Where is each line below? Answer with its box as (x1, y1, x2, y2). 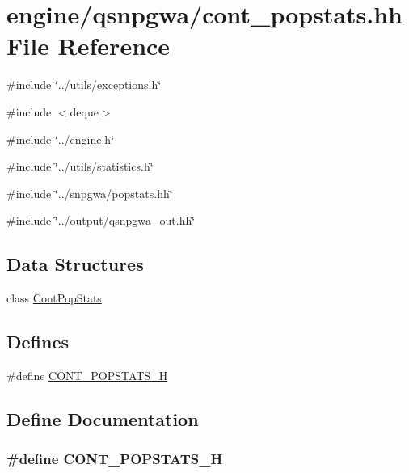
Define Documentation (6, 406, 199, 431)
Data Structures (6, 251, 144, 277)
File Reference (6, 29, 171, 62)
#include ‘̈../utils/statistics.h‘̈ (6, 158, 154, 175)
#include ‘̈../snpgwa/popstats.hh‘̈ (6, 184, 173, 201)
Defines (6, 329, 70, 354)
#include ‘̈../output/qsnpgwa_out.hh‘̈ (6, 212, 196, 229)
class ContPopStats (6, 289, 102, 306)
